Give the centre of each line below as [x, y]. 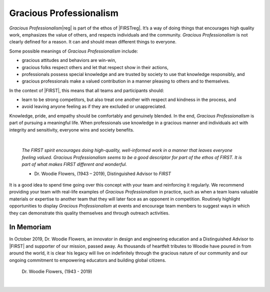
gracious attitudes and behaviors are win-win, [69, 60]
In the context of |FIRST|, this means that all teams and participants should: [87, 90]
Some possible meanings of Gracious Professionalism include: [74, 51]
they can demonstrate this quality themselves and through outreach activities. [89, 213]
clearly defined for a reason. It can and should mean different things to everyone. [93, 42]
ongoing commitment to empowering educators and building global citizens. [88, 260]
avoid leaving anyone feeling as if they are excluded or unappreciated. [94, 106]
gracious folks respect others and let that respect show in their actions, [95, 67]
